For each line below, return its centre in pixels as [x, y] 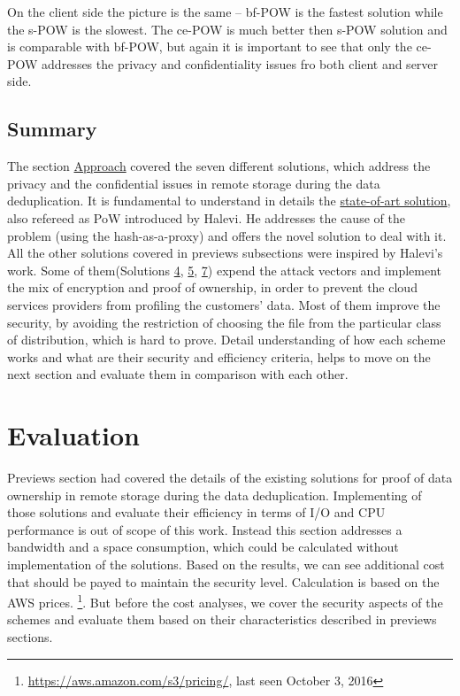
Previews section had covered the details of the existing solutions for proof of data [230, 478]
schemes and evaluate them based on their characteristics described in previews [222, 619]
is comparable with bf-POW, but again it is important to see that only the [210, 46]
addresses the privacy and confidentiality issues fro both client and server [240, 63]
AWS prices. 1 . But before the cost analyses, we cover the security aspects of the [225, 601]
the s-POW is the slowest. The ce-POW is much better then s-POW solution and [227, 29]
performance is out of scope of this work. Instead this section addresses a [205, 529]
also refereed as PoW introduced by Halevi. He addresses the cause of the [206, 217]
